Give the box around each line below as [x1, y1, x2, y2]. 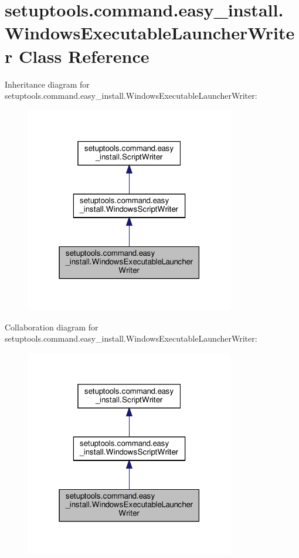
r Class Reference [5, 44, 149, 68]
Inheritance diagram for [5, 78, 90, 90]
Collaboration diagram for [5, 320, 98, 333]
